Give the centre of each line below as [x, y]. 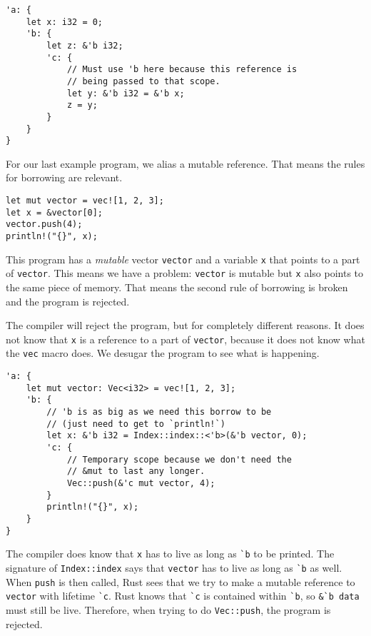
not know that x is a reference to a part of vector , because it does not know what [185, 339]
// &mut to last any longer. [136, 471]
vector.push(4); [44, 224]
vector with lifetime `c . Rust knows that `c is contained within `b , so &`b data [183, 596]
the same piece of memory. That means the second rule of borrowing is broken [177, 287]
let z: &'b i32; [85, 45]
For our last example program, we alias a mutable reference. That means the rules [185, 163]
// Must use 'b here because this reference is [182, 70]
